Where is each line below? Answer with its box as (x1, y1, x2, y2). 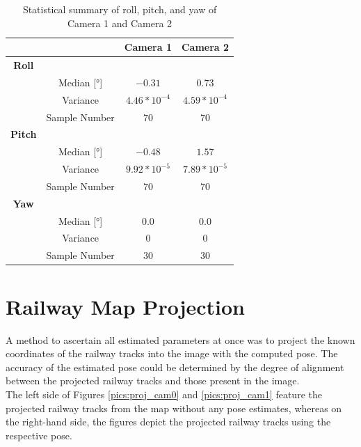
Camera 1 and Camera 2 (67, 15, 173, 30)
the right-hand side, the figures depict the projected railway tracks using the (6, 414, 331, 429)
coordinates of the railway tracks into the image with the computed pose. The (6, 346, 338, 361)
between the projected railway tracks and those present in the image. (6, 373, 300, 388)
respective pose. (6, 428, 72, 442)
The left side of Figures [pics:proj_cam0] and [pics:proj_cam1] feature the (6, 386, 322, 401)
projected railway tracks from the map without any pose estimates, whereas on (6, 400, 342, 415)
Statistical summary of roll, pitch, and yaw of (22, 2, 217, 16)
